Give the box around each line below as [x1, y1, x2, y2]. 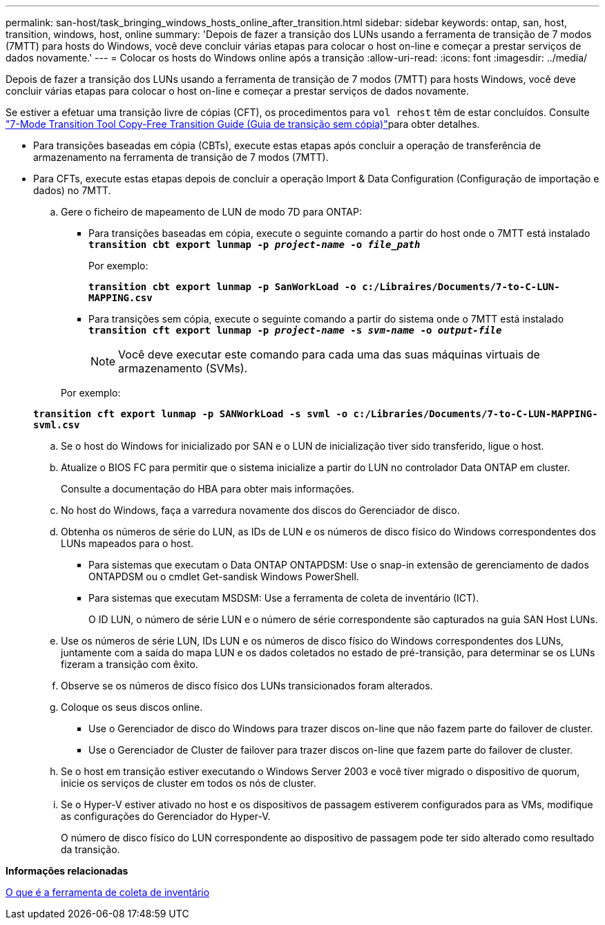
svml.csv [33, 419, 80, 430]
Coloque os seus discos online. [61, 701, 203, 713]
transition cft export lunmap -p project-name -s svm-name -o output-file [88, 325, 502, 336]
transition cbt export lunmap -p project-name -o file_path [88, 239, 421, 250]
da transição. [61, 843, 120, 855]
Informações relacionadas [6, 865, 128, 877]
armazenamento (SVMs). [118, 361, 248, 375]
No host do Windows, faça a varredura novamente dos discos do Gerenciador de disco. [61, 504, 460, 516]
